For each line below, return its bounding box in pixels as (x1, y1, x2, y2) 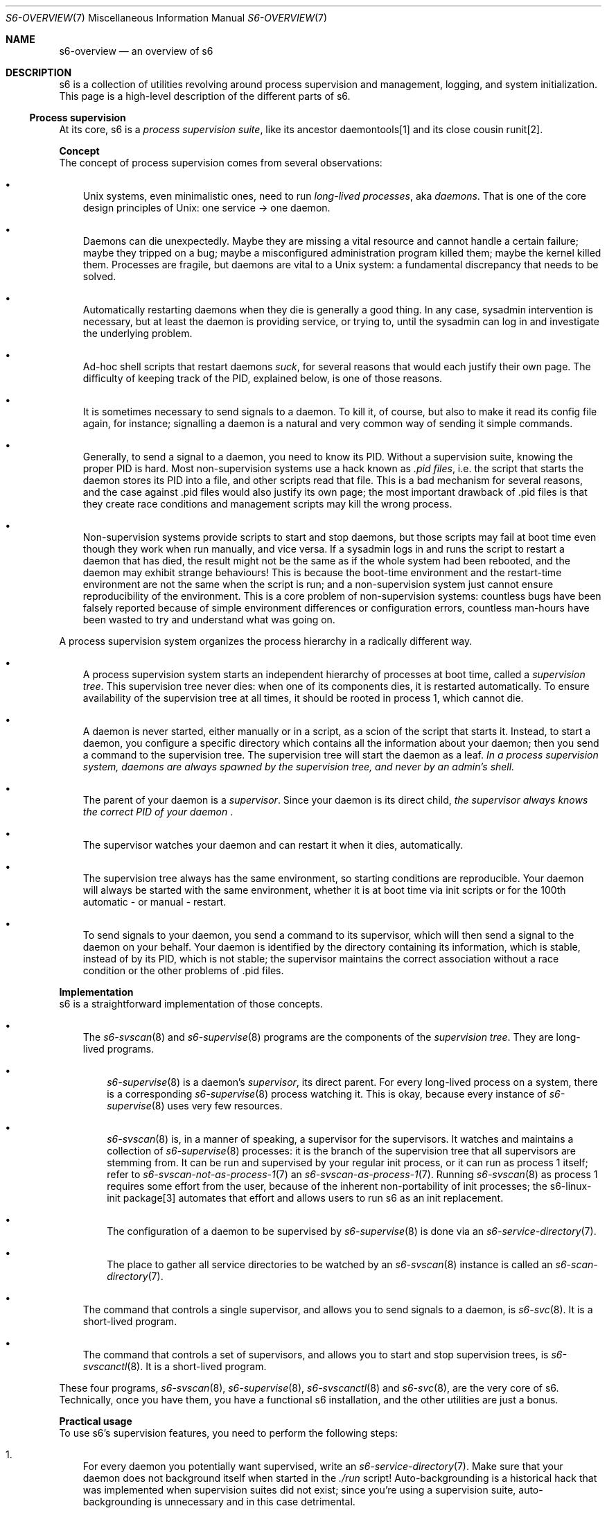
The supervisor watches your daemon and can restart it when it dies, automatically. (82, 839, 464, 851)
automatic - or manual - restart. (82, 896, 227, 908)
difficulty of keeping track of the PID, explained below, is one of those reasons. (82, 372, 443, 384)
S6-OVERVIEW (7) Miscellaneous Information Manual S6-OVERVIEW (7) (6, 12, 328, 24)
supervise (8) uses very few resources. (107, 1100, 283, 1112)
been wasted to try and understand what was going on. (82, 614, 335, 625)
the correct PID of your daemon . (82, 806, 234, 818)
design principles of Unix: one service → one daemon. (82, 202, 331, 214)
